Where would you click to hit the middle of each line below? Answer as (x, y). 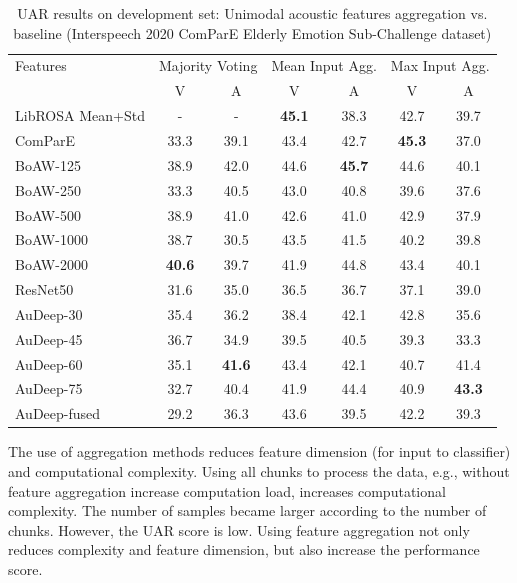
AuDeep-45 (49, 338)
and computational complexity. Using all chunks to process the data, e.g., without (259, 470)
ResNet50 (44, 289)
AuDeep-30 (49, 313)
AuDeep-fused (58, 413)
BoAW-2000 (51, 264)
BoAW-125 (48, 164)
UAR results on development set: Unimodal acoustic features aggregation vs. (252, 13)
